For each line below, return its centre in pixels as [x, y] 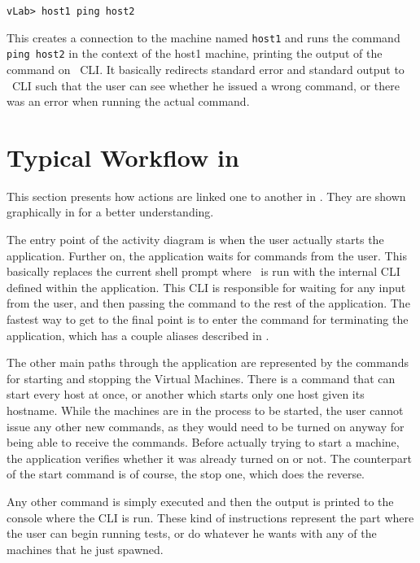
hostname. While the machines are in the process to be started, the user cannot [205, 410]
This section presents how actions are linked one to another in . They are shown [206, 196]
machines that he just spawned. [85, 549]
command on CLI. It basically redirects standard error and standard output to [206, 69]
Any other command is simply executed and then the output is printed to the [200, 501]
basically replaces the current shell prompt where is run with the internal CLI [203, 271]
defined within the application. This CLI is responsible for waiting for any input [206, 287]
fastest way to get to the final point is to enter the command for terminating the [208, 319]
